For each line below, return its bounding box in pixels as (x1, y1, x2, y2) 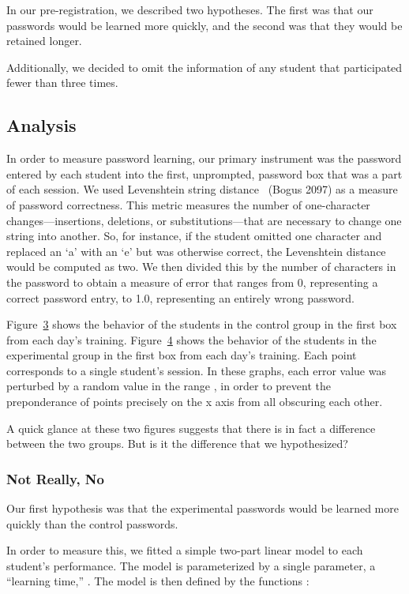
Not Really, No (6, 468, 105, 488)
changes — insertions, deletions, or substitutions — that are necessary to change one (6, 212, 402, 228)
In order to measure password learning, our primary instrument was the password (6, 150, 402, 167)
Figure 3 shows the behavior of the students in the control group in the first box (6, 316, 397, 333)
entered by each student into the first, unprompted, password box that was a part (6, 165, 403, 182)
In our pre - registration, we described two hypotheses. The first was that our (6, 2, 373, 17)
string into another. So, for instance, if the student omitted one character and (6, 227, 382, 244)
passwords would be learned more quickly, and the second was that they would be (6, 17, 403, 33)
